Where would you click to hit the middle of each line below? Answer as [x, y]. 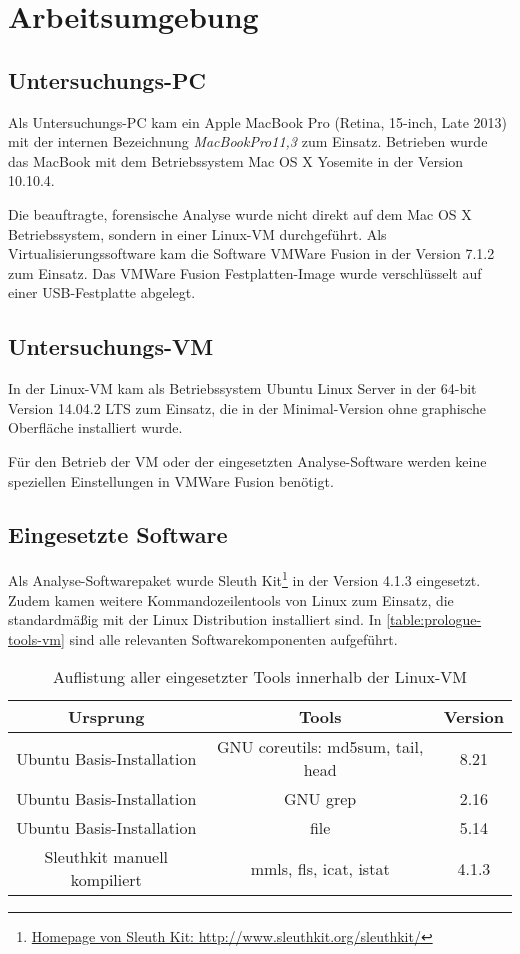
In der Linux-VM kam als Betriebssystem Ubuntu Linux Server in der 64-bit [242, 388]
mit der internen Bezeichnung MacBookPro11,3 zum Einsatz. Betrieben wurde [248, 141]
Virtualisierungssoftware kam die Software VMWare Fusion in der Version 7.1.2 [251, 253]
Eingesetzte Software [118, 534]
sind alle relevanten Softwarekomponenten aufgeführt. [233, 638]
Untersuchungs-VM [111, 346]
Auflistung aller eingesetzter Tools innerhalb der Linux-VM [260, 677]
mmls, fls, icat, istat [320, 868]
